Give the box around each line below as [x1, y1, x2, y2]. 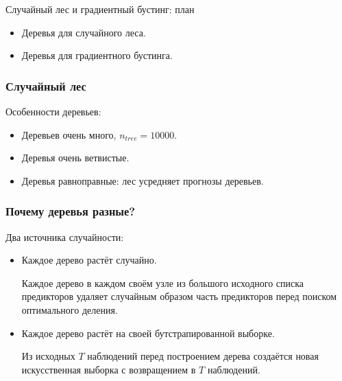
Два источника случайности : [5, 229, 124, 244]
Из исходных [21, 349, 75, 363]
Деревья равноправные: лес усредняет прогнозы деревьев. [21, 173, 264, 187]
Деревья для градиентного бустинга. [21, 48, 173, 62]
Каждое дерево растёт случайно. [21, 253, 157, 267]
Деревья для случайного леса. [21, 25, 146, 39]
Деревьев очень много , [21, 127, 117, 141]
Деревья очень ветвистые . [21, 150, 130, 165]
